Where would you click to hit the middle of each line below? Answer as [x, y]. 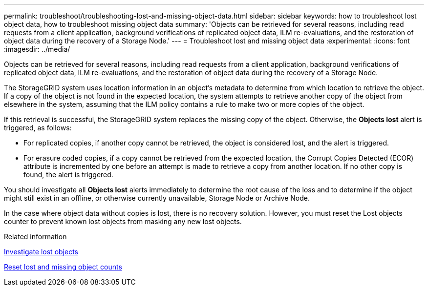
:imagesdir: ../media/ [37, 49]
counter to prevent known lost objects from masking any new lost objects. [123, 221]
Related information [35, 237]
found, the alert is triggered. [68, 175]
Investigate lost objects [41, 252]
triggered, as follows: [38, 128]
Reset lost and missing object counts [63, 267]
